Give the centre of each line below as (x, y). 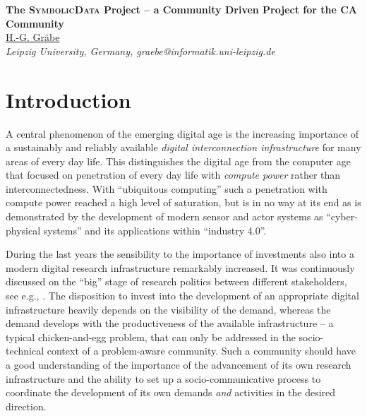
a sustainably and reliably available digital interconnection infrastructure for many (183, 147)
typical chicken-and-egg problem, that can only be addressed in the (151, 337)
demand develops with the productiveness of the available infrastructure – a (170, 323)
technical (25, 351)
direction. (26, 406)
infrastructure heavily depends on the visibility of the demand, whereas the (168, 309)
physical (23, 230)
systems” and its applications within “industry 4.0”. (155, 230)
